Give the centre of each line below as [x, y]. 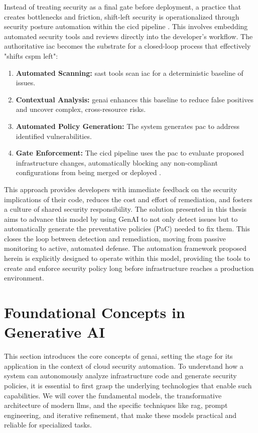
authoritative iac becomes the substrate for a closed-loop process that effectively [127, 46]
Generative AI [55, 332]
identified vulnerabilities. [54, 136]
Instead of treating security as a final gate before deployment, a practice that [123, 7]
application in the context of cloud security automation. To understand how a [124, 366]
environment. [24, 278]
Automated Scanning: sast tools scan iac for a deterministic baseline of [130, 73]
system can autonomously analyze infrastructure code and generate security [120, 376]
